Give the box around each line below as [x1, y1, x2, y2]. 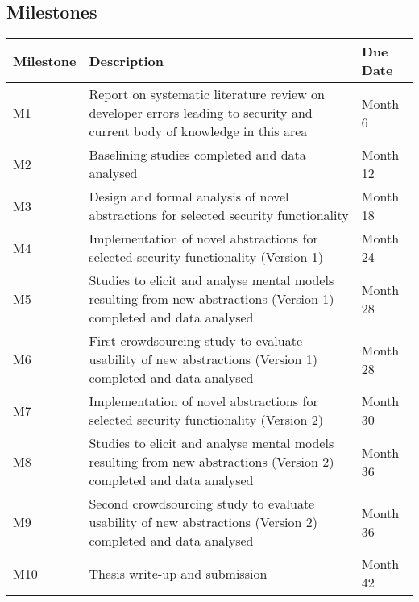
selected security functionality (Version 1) [89, 247, 323, 267]
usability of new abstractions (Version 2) [89, 513, 317, 532]
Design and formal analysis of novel [89, 187, 289, 206]
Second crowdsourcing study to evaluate [89, 494, 315, 513]
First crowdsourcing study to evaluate [89, 331, 303, 351]
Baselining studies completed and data [89, 145, 306, 164]
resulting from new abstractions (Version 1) [89, 289, 334, 309]
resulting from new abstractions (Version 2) [89, 452, 334, 471]
